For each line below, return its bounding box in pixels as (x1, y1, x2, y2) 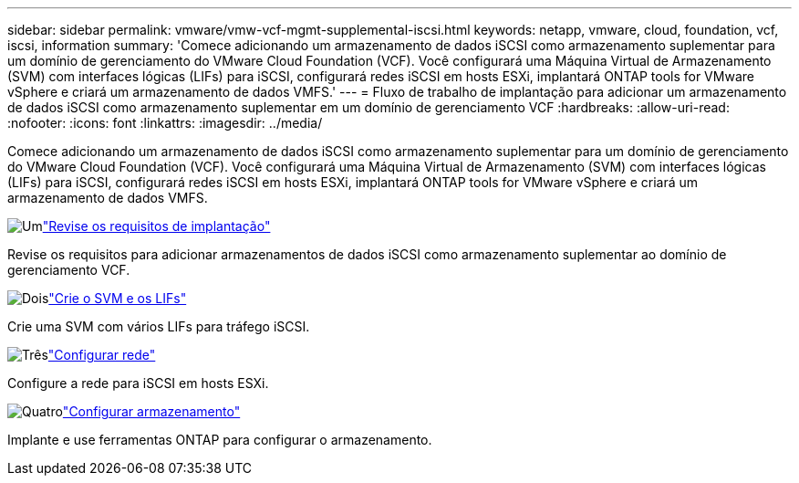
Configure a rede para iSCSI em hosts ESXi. (7, 375, 269, 391)
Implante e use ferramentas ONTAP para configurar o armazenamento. (7, 432, 432, 447)
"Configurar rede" (47, 347, 156, 362)
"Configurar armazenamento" (62, 404, 241, 419)
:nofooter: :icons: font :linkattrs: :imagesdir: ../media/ (7, 115, 323, 131)
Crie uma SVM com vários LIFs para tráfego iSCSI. (7, 319, 310, 334)
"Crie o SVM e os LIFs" (48, 290, 187, 306)
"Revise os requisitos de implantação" (42, 218, 271, 234)
